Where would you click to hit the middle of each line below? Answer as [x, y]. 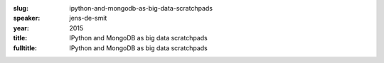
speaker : [27, 18]
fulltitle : [25, 48]
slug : [21, 8]
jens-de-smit [88, 18]
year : [21, 28]
